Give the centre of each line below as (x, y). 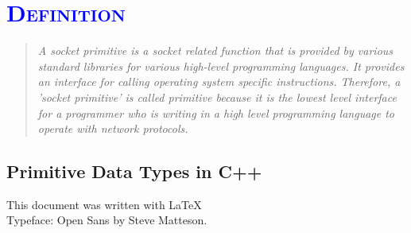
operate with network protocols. (113, 128)
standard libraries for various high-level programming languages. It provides (221, 66)
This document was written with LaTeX (104, 204)
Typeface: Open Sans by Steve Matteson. (107, 220)
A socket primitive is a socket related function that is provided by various (215, 50)
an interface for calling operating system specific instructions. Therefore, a (219, 82)
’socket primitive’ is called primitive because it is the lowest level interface (217, 97)
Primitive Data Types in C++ (134, 171)
